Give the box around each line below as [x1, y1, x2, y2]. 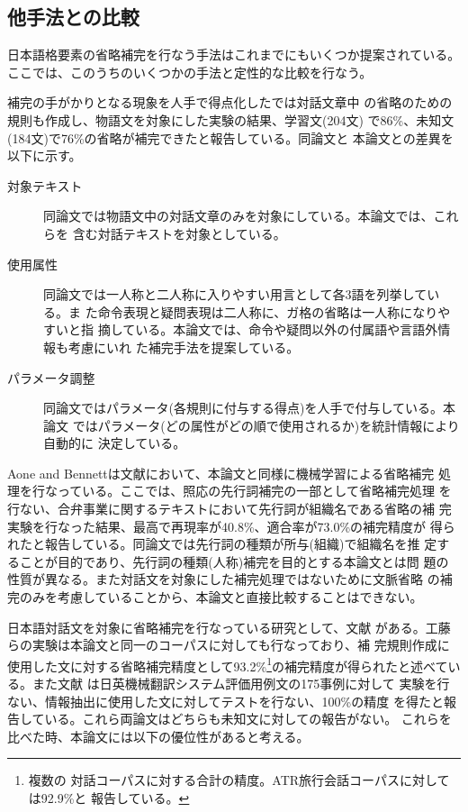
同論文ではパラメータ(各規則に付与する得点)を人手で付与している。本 [43, 398, 456, 417]
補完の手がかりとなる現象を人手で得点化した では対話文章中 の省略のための [7, 93, 453, 112]
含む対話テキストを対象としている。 [72, 224, 286, 242]
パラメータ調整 [7, 368, 95, 387]
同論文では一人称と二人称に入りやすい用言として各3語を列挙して [43, 285, 427, 304]
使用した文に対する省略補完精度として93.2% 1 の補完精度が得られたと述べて [7, 653, 448, 675]
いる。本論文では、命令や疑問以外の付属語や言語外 [135, 320, 438, 339]
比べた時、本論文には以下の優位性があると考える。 [7, 726, 310, 745]
